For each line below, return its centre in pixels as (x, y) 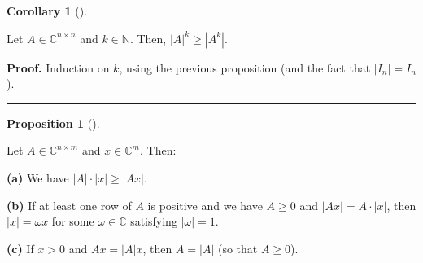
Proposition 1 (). (53, 123)
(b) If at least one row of (69, 205)
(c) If (20, 248)
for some (73, 221)
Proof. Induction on (58, 67)
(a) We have (38, 177)
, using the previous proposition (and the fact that (245, 67)
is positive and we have (205, 205)
